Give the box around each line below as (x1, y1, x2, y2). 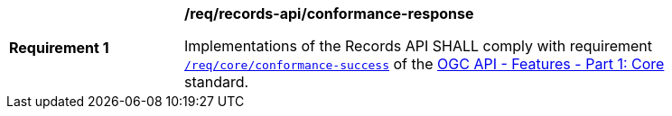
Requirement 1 (9, 39, 109, 57)
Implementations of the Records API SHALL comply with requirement (184, 37, 653, 55)
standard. (184, 73, 249, 91)
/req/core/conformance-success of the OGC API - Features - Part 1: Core (184, 55, 665, 73)
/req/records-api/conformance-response (184, 4, 474, 22)
